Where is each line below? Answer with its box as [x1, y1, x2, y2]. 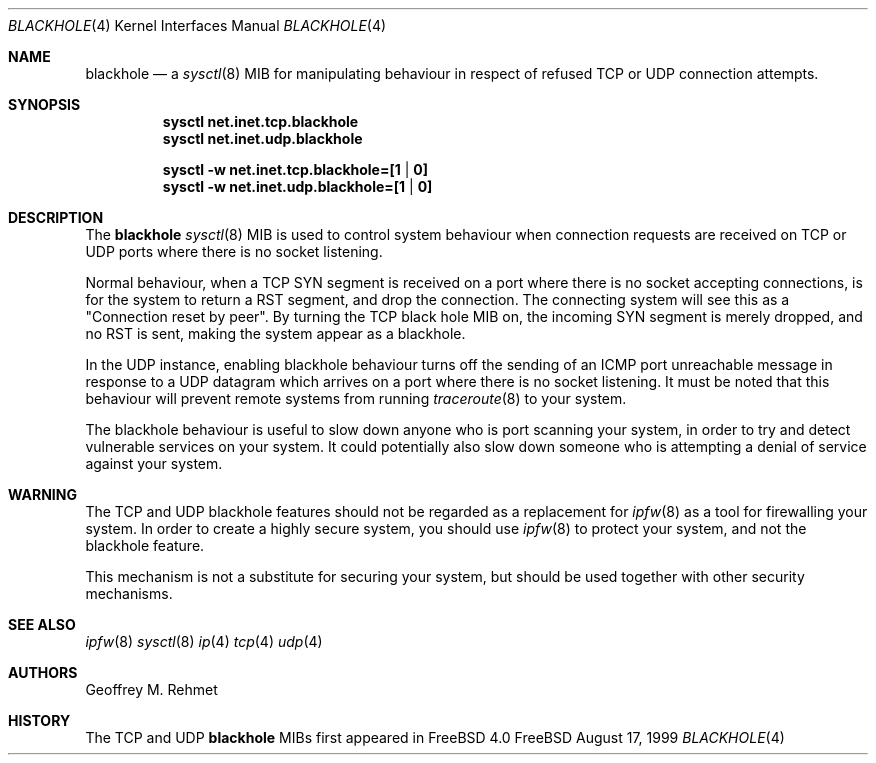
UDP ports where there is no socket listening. [85, 243, 383, 260]
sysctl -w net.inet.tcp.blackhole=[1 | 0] [162, 161, 429, 178]
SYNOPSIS [8, 96, 81, 113]
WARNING [8, 486, 77, 503]
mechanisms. [85, 585, 173, 602]
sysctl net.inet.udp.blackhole [162, 130, 363, 147]
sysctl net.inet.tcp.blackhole [162, 113, 359, 130]
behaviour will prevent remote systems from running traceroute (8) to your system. [85, 390, 627, 407]
